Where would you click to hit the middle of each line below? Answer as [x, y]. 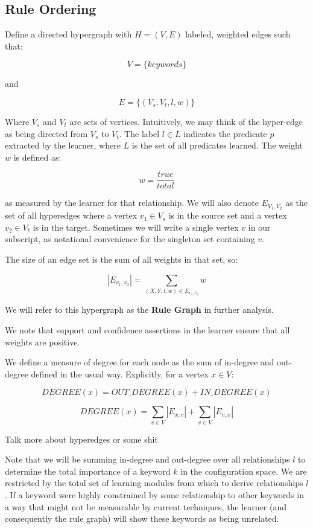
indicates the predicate [225, 133]
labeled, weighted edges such [238, 34]
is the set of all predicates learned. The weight [217, 145]
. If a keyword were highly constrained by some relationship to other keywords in [154, 495]
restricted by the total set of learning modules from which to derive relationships [154, 483]
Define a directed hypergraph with [68, 34]
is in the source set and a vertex [228, 215]
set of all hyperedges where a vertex [71, 215]
